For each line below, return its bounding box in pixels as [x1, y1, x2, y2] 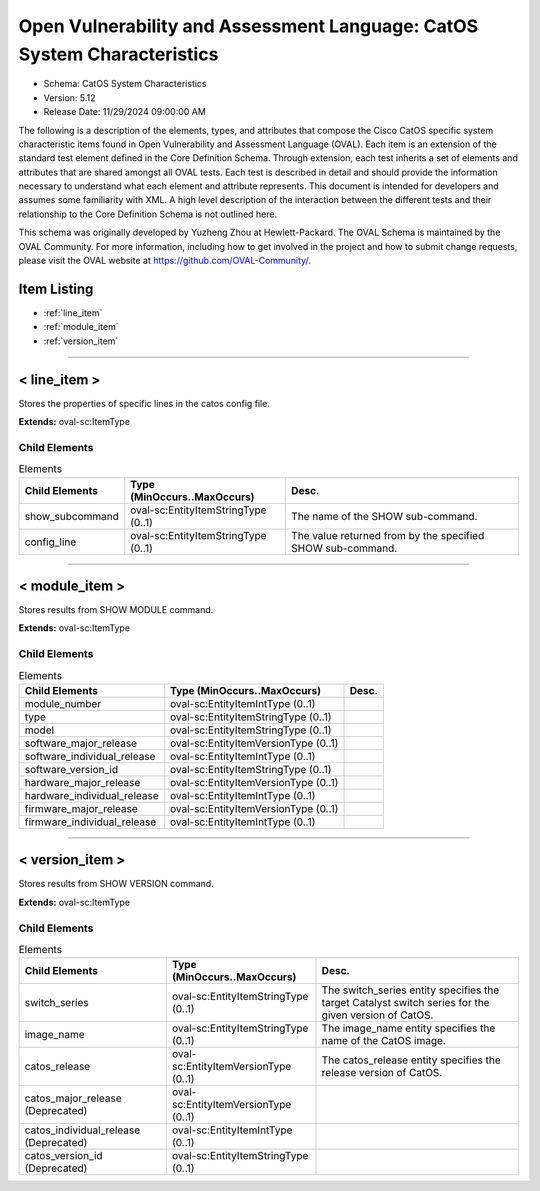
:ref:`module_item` [43, 321, 119, 333]
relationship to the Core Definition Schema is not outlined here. [18, 208, 278, 220]
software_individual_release [24, 749, 156, 763]
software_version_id [24, 762, 119, 776]
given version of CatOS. [321, 1008, 434, 1022]
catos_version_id [24, 1149, 104, 1163]
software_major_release [24, 736, 138, 750]
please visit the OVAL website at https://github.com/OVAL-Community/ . [18, 255, 312, 267]
